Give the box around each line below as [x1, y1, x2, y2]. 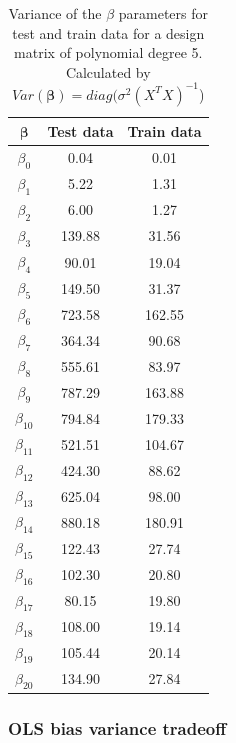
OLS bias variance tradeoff [8, 715, 227, 740]
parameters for [118, 3, 209, 23]
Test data [47, 120, 114, 141]
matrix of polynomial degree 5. [14, 42, 203, 63]
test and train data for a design [12, 22, 205, 43]
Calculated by [65, 61, 151, 82]
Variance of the [8, 3, 102, 23]
